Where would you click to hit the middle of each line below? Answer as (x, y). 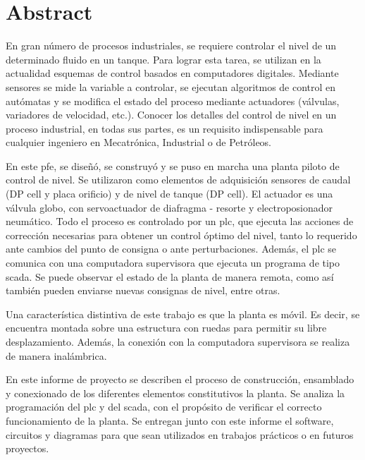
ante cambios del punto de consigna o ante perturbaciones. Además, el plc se (171, 249)
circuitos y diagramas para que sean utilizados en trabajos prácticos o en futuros (180, 434)
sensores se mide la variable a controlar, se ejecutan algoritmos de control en (171, 86)
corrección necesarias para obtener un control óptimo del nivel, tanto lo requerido (181, 235)
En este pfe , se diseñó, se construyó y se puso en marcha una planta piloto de (173, 165)
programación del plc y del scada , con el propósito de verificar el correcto (164, 407)
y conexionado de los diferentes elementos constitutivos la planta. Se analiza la (175, 393)
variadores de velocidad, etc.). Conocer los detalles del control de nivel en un (171, 115)
